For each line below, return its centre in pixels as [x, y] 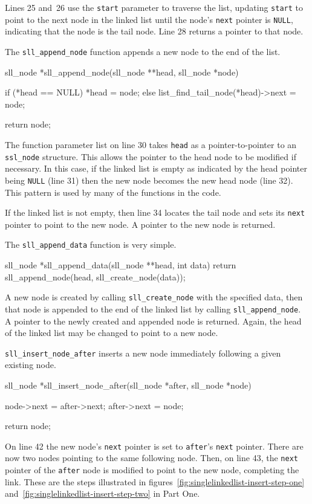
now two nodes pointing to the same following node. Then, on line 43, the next [151, 458]
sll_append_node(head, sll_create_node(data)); [95, 276]
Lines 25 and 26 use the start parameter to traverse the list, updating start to [154, 7]
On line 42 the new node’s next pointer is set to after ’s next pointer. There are [154, 446]
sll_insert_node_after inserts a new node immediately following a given [143, 353]
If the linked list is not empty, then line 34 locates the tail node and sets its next [155, 212]
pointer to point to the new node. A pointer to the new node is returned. [140, 224]
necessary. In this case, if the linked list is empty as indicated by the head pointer [156, 168]
